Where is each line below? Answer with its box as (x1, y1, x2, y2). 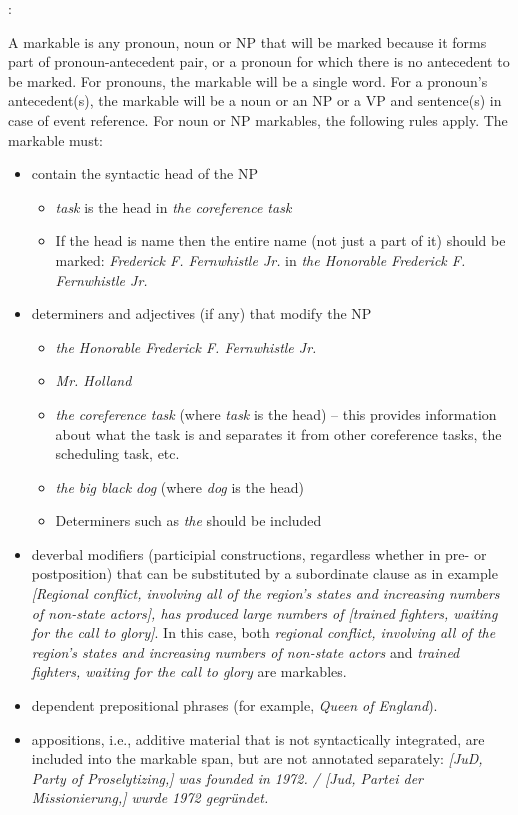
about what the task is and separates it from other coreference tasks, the (55, 423, 502, 444)
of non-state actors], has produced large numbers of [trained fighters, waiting (31, 602, 498, 623)
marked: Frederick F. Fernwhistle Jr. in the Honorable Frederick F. (55, 249, 466, 270)
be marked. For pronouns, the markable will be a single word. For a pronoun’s (8, 70, 488, 91)
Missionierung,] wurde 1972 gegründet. (31, 787, 269, 808)
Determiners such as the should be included (55, 510, 322, 531)
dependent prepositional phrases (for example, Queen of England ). (31, 695, 438, 716)
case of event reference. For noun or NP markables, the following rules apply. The (8, 109, 508, 130)
